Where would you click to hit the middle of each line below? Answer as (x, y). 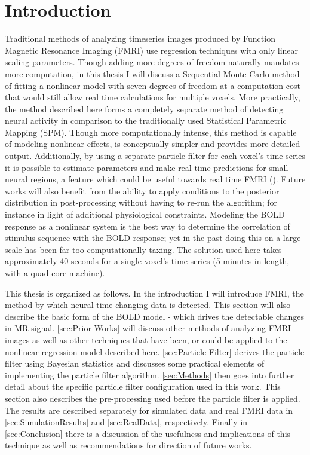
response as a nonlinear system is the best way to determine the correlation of (148, 226)
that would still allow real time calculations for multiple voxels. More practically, (153, 97)
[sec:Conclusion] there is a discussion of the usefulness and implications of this (148, 433)
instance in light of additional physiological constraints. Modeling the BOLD (145, 214)
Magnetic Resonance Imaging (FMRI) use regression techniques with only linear (152, 50)
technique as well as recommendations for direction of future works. (128, 445)
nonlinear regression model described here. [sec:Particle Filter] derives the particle (155, 351)
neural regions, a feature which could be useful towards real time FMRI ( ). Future (155, 179)
